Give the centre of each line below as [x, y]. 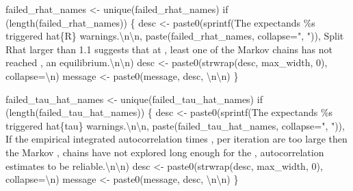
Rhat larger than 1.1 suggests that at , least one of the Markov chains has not [169, 49]
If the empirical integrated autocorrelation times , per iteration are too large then [176, 139]
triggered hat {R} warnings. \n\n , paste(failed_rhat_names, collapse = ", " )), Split [175, 36]
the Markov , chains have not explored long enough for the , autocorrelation [165, 152]
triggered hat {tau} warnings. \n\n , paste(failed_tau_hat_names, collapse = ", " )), [175, 125]
